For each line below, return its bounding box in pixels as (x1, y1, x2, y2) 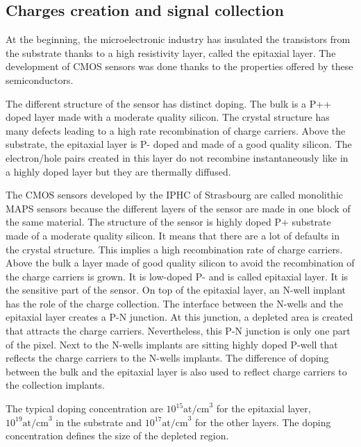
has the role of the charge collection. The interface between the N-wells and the (6, 296, 343, 310)
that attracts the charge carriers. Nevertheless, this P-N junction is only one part (6, 323, 351, 338)
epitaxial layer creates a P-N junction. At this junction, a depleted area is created (6, 310, 353, 324)
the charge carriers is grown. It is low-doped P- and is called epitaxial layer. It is (6, 269, 349, 283)
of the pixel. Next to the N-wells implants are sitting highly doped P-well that (6, 337, 338, 351)
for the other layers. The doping (195, 414, 331, 429)
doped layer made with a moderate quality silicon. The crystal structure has (6, 110, 330, 124)
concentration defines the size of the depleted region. (6, 428, 229, 443)
